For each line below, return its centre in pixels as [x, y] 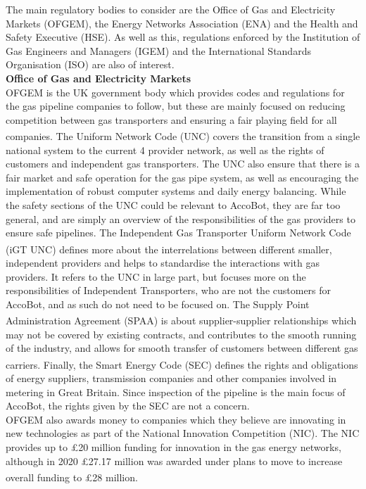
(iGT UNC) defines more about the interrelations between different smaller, [169, 249]
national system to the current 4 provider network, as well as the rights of [165, 150]
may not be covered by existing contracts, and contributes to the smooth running [181, 334]
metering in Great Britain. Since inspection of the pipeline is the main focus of [176, 392]
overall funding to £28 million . [72, 477]
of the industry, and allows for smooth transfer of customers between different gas [182, 348]
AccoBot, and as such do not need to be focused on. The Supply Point [158, 304]
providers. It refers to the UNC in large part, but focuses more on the [156, 276]
